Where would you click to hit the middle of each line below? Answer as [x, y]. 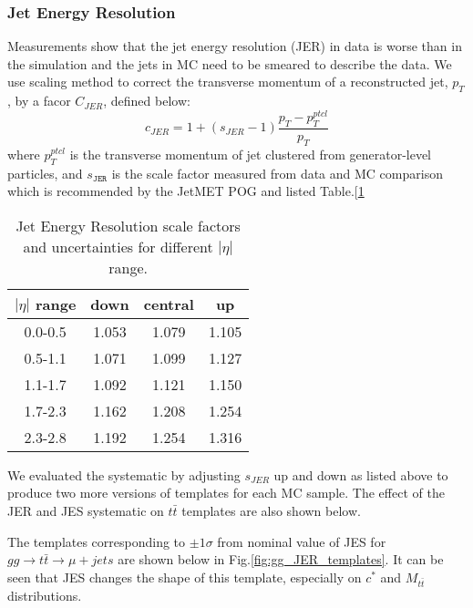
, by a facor [39, 101]
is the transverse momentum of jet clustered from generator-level [251, 154]
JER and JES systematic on [86, 511]
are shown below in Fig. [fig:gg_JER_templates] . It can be [281, 559]
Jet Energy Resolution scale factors [128, 225]
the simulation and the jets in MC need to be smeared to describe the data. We [230, 63]
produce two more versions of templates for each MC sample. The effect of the [226, 493]
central [169, 304]
